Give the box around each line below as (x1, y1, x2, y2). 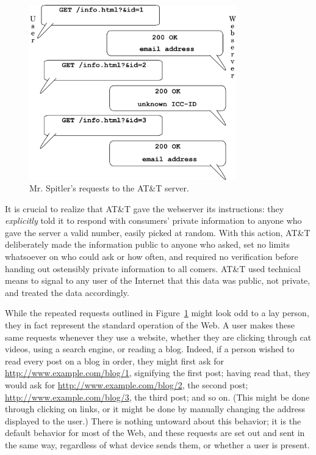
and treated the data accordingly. (5, 286, 129, 298)
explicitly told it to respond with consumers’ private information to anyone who (5, 214, 302, 227)
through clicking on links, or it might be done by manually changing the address (5, 402, 305, 415)
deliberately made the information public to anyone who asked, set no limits (5, 238, 290, 251)
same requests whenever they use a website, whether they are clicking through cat (5, 330, 312, 343)
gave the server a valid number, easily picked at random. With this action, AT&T (5, 226, 311, 239)
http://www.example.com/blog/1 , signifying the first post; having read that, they (5, 366, 311, 379)
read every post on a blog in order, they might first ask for (5, 354, 224, 367)
